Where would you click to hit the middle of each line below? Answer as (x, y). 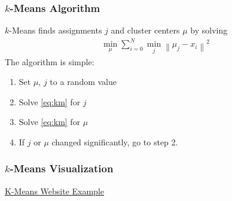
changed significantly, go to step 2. (115, 141)
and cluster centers (145, 30)
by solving (209, 30)
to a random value (83, 82)
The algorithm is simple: (50, 61)
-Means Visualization (62, 168)
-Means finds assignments (56, 30)
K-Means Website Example (55, 191)
